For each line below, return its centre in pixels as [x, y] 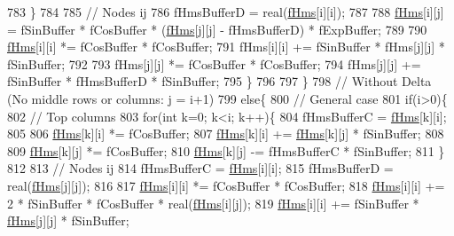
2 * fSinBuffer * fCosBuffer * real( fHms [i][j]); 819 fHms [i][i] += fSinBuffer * [213, 203]
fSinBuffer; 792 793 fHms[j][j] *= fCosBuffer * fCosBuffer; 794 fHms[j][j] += [214, 63]
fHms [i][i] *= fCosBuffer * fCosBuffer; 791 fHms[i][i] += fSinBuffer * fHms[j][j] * [226, 47]
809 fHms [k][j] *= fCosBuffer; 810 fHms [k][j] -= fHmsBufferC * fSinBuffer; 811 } [226, 150]
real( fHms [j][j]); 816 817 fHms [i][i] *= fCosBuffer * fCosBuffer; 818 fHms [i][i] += [226, 185]
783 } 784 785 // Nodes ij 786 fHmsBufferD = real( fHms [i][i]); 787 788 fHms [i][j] [226, 12]
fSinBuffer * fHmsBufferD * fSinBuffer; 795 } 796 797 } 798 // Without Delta [219, 81]
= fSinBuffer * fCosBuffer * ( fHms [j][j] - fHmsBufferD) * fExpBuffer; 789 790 [217, 29]
